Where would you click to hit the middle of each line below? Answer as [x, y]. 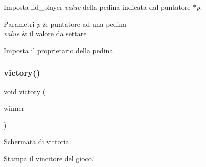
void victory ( [25, 91]
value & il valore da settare [45, 33]
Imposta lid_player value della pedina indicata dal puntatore [97, 7]
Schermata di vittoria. [38, 142]
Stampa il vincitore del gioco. [49, 158]
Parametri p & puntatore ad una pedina [65, 23]
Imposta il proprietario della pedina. [60, 50]
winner [14, 108]
